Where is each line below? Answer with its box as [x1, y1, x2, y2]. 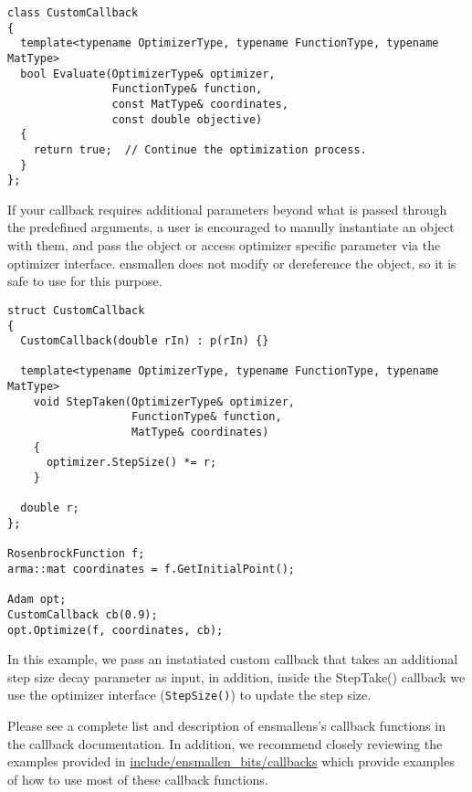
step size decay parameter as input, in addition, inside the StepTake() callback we [7, 667, 466, 686]
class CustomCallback [7, 6, 139, 19]
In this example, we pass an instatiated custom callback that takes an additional [7, 649, 458, 669]
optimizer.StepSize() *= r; [46, 456, 217, 470]
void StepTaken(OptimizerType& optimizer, [33, 395, 295, 408]
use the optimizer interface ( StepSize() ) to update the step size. [7, 685, 372, 704]
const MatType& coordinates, [111, 97, 288, 111]
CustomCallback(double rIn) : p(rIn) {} [20, 334, 269, 348]
